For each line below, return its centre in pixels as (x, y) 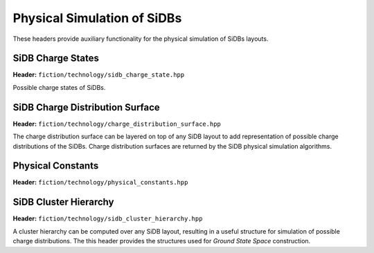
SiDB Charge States (56, 58)
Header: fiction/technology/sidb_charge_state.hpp (99, 75)
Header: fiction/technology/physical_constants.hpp (100, 182)
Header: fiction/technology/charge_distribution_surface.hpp (117, 124)
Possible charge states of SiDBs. (59, 87)
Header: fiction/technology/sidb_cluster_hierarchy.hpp (108, 218)
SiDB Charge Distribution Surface (87, 107)
